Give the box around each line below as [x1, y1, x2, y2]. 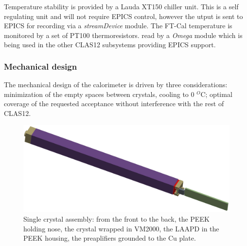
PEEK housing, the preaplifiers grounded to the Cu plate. [23, 233, 196, 243]
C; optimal [200, 89, 232, 99]
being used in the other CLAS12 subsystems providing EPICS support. [4, 39, 216, 50]
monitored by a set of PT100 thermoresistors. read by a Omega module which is [4, 30, 243, 40]
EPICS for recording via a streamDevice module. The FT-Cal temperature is [4, 20, 232, 31]
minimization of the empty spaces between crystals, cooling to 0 [4, 89, 194, 99]
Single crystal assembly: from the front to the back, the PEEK [23, 214, 210, 224]
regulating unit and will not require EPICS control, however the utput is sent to [4, 11, 243, 21]
